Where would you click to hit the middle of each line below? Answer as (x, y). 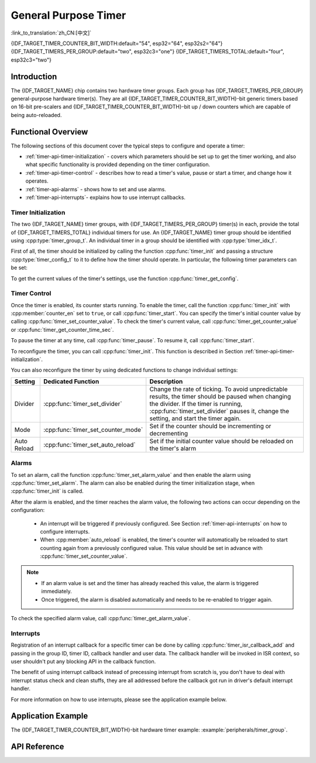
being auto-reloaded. (36, 115)
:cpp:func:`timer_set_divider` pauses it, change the (219, 411)
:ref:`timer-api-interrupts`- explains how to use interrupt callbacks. (105, 197)
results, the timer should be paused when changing (220, 396)
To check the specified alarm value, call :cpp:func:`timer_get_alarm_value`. (101, 618)
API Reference (37, 747)
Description (166, 381)
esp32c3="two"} (31, 60)
